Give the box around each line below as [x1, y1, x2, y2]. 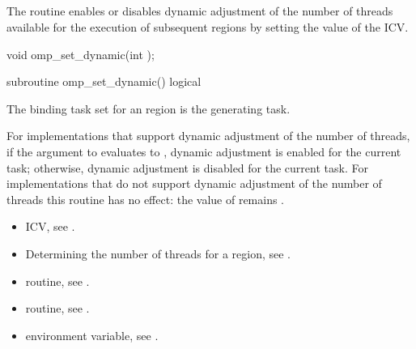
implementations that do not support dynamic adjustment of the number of [6, 175, 382, 192]
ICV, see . [25, 218, 75, 235]
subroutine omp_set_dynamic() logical [6, 73, 202, 90]
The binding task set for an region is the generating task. [6, 100, 291, 117]
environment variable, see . [25, 326, 159, 343]
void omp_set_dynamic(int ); [6, 45, 155, 62]
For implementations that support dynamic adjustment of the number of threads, [6, 127, 410, 144]
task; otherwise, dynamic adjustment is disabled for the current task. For [6, 159, 368, 176]
